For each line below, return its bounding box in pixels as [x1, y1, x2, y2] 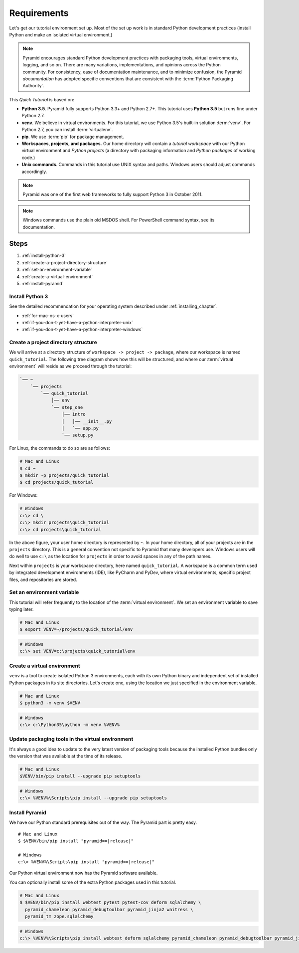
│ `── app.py [61, 425, 99, 431]
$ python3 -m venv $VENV [19, 700, 81, 706]
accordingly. [21, 169, 47, 175]
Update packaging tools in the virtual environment [9, 736, 134, 743]
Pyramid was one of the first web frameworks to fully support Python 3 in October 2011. [22, 191, 203, 197]
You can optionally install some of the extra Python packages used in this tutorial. [9, 879, 176, 885]
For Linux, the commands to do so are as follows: [9, 445, 111, 451]
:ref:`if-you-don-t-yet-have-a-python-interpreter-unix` [21, 319, 133, 325]
